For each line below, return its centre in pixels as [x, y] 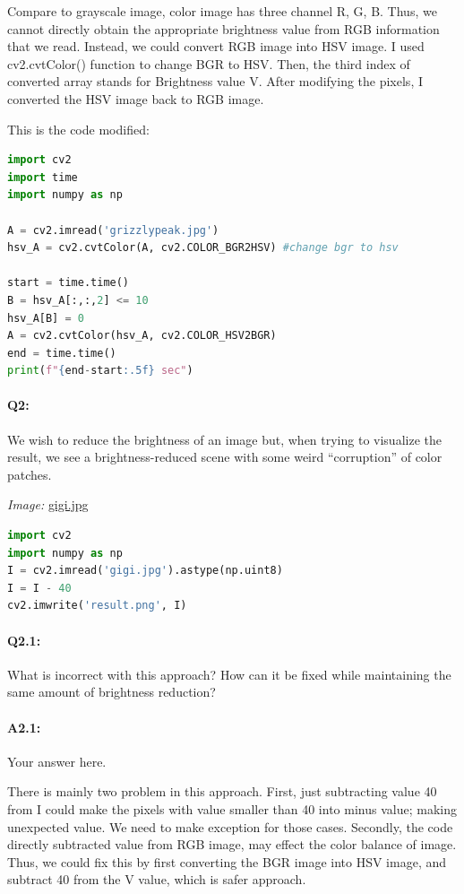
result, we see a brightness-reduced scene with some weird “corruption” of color [225, 457]
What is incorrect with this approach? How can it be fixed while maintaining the [229, 674]
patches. [30, 474]
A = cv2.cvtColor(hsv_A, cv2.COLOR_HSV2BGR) [142, 336]
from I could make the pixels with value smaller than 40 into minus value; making [232, 808]
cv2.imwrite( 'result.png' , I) [97, 606]
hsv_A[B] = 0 [46, 318]
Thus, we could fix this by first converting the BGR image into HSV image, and [227, 861]
